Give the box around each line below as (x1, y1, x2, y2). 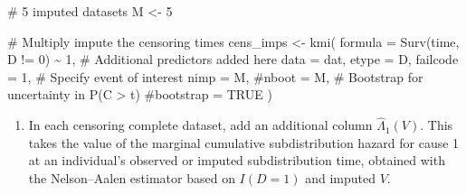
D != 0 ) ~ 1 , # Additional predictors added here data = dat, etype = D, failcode (7, 50, 459, 69)
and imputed (305, 168, 376, 187)
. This (420, 115, 453, 134)
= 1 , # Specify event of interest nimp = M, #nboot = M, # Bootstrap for (7, 67, 423, 86)
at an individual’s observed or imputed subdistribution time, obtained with (28, 151, 445, 170)
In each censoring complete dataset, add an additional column (28, 115, 373, 134)
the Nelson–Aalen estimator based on (28, 168, 235, 187)
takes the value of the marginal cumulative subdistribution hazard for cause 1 (28, 133, 460, 152)
